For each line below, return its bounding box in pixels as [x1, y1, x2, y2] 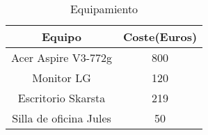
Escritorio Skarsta [17, 90, 106, 106]
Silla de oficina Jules [12, 110, 111, 126]
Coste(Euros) [123, 29, 198, 45]
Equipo [41, 29, 82, 45]
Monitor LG [32, 70, 91, 86]
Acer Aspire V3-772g [11, 49, 113, 65]
